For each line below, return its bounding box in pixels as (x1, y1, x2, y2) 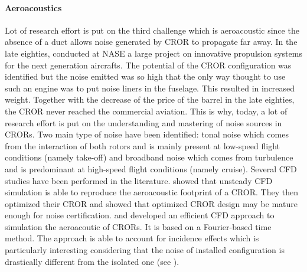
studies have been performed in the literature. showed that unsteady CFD (5, 174, 273, 186)
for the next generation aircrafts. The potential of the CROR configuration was (5, 58, 292, 71)
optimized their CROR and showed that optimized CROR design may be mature (5, 197, 298, 209)
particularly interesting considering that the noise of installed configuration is (5, 244, 285, 256)
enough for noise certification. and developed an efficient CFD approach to (5, 209, 275, 221)
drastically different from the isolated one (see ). (5, 255, 179, 267)
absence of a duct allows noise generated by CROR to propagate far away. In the (5, 35, 298, 48)
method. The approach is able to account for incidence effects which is (5, 232, 259, 244)
